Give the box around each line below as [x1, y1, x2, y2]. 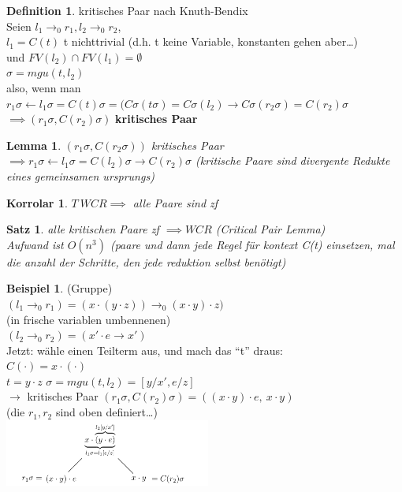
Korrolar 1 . [6, 194, 68, 211]
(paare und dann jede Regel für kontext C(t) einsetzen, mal [110, 236, 395, 252]
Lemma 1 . [6, 136, 61, 153]
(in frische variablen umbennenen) [6, 311, 171, 327]
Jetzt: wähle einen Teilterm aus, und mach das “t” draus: [6, 341, 283, 358]
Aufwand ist [6, 236, 64, 252]
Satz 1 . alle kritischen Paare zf [6, 221, 159, 237]
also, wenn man [6, 79, 81, 95]
